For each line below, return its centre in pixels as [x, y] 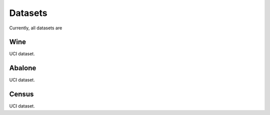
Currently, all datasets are [36, 28]
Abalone [23, 68]
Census [21, 94]
